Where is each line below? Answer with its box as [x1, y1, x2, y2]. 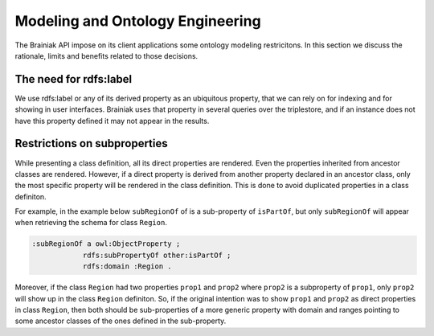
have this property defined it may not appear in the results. [14, 116, 210, 125]
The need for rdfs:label [14, 72, 133, 86]
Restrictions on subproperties [14, 137, 168, 150]
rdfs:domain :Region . [82, 262, 172, 271]
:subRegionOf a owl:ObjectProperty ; [31, 240, 181, 248]
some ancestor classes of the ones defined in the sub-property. [14, 316, 227, 326]
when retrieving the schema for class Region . [14, 218, 168, 227]
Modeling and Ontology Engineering [14, 12, 261, 30]
